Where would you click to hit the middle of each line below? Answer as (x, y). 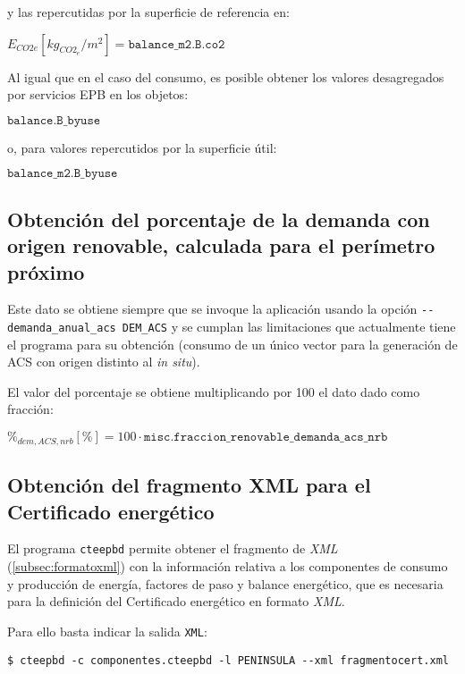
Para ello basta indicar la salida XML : (107, 631)
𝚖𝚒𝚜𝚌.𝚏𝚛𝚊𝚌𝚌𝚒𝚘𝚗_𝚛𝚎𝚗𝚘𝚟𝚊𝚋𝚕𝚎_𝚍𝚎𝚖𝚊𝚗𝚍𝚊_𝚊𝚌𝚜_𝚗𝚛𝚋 (266, 438)
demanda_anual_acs (62, 329)
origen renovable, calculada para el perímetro (221, 245)
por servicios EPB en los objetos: (98, 94)
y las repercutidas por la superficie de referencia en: (148, 12)
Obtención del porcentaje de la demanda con (219, 219)
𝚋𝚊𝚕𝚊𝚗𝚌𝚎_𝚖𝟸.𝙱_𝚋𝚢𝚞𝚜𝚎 (63, 174)
